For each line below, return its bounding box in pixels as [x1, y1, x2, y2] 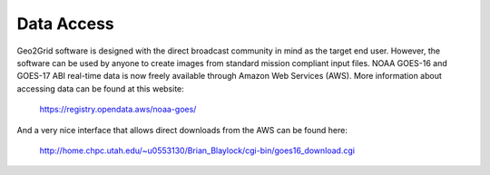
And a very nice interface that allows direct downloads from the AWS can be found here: [16, 124, 348, 135]
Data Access [16, 14, 115, 34]
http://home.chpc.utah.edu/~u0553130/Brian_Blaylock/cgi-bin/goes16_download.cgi [39, 145, 356, 156]
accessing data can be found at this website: [16, 83, 185, 94]
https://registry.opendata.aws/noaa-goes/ [39, 104, 197, 115]
